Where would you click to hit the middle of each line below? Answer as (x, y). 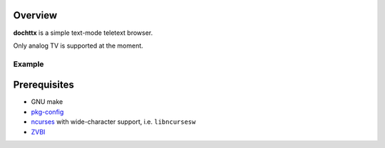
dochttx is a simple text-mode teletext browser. (83, 33)
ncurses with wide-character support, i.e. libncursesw (113, 122)
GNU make (47, 102)
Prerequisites (43, 85)
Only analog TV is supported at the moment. (78, 46)
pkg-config (47, 112)
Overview (35, 15)
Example (29, 64)
